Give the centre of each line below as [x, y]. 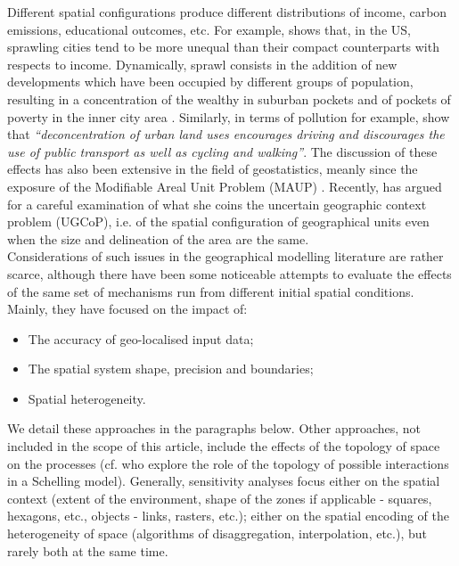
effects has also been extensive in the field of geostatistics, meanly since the [213, 169]
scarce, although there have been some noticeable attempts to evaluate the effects [229, 273]
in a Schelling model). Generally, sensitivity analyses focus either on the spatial [224, 481]
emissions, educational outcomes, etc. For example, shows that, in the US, [209, 29]
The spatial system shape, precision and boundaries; [171, 369]
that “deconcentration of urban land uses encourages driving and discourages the [226, 134]
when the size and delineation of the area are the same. [158, 238]
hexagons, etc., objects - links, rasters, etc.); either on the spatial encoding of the [229, 516]
